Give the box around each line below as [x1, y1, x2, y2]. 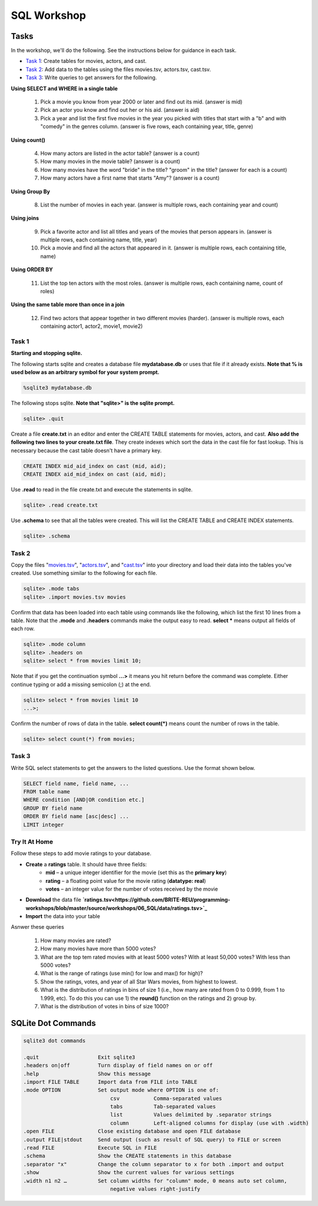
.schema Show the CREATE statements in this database [23, 1152, 232, 1160]
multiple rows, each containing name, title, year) [40, 236, 157, 244]
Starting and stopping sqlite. [11, 350, 82, 357]
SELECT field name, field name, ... [23, 780, 130, 787]
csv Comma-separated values [110, 1095, 223, 1102]
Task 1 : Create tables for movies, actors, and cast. [25, 58, 147, 65]
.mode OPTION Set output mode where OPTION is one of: [23, 1087, 219, 1094]
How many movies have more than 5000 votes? [40, 945, 156, 952]
